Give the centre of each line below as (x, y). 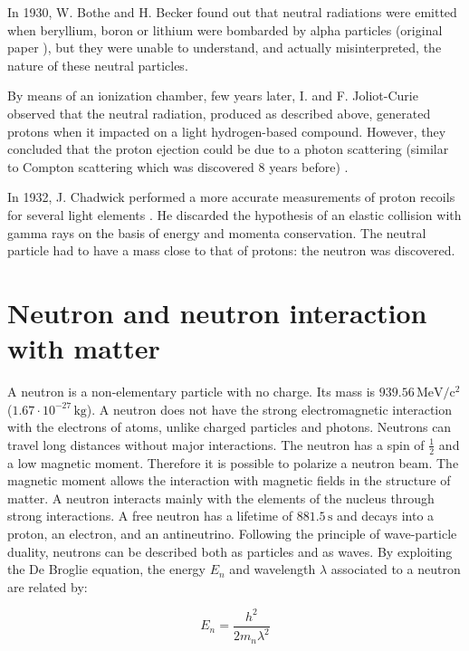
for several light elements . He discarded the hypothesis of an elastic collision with (234, 214)
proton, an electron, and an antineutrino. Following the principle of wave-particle (232, 534)
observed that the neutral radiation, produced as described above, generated (219, 113)
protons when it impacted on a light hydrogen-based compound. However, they (227, 131)
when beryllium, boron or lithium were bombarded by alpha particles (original (225, 29)
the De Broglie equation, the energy (107, 569)
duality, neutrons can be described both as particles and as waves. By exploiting (230, 551)
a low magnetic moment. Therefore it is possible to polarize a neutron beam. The (233, 462)
